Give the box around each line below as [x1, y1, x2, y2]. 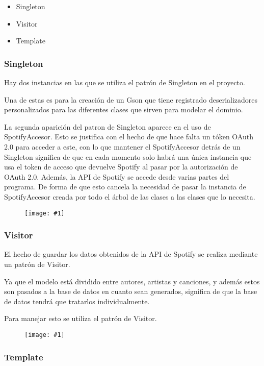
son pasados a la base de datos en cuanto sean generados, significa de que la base [4, 286, 257, 297]
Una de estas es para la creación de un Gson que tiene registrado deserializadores [4, 94, 258, 105]
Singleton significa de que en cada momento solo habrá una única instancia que [4, 151, 252, 162]
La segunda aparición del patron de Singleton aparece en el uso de [4, 121, 211, 132]
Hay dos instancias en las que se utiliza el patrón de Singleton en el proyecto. [4, 77, 245, 87]
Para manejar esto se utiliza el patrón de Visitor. [4, 313, 157, 324]
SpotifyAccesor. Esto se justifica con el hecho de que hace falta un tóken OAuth [4, 131, 253, 142]
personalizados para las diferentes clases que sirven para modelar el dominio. [4, 104, 243, 115]
